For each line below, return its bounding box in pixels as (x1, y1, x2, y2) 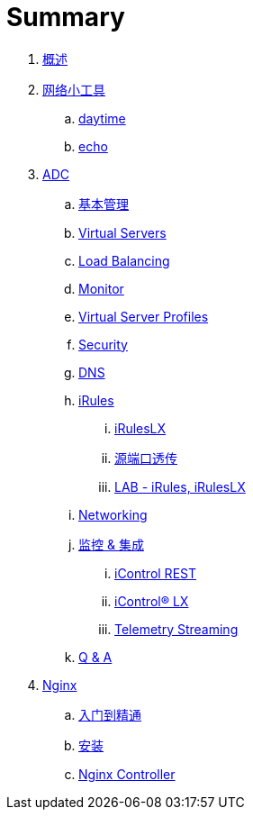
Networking (78, 506, 148, 522)
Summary (6, 2, 125, 32)
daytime (78, 110, 126, 126)
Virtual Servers (78, 224, 167, 241)
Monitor (78, 280, 124, 296)
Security (78, 336, 128, 352)
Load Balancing (78, 252, 170, 268)
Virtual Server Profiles (78, 308, 209, 324)
